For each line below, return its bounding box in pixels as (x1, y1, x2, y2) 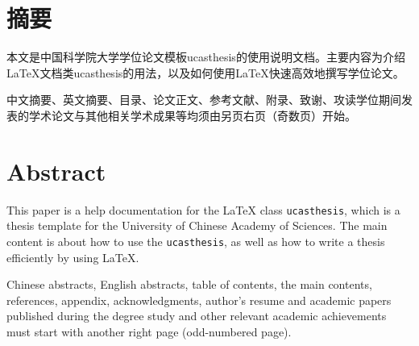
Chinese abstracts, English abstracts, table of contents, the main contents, (6, 276, 372, 293)
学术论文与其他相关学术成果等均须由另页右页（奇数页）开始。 (28, 106, 356, 123)
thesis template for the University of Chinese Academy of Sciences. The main (6, 217, 388, 234)
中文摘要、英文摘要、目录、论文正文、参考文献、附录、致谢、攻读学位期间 (6, 91, 401, 108)
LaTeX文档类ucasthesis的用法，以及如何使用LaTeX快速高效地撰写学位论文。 (6, 64, 404, 81)
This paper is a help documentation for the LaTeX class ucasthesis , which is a (6, 201, 400, 218)
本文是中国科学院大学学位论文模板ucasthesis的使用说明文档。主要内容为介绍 (6, 48, 405, 65)
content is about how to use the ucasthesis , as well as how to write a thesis (6, 232, 385, 249)
